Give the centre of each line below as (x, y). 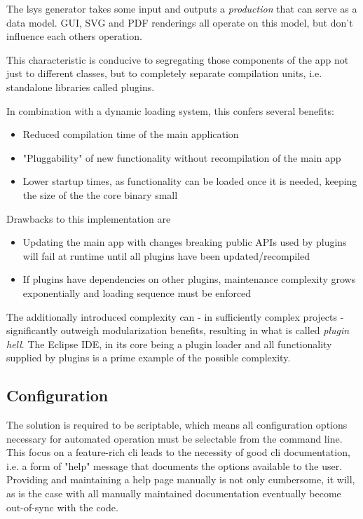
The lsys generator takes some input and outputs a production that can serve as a (182, 8)
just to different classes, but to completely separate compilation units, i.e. (164, 73)
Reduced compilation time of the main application (131, 134)
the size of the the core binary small (100, 194)
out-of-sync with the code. (62, 507)
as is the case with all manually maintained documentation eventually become (174, 493)
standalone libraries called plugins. (81, 86)
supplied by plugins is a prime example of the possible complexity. (149, 358)
